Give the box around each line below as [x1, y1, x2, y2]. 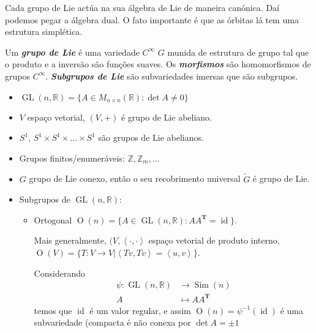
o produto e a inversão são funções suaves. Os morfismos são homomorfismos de [5, 58, 311, 70]
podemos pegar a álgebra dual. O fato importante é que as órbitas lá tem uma [5, 13, 299, 26]
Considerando [34, 266, 85, 279]
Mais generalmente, [34, 234, 107, 247]
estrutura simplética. [5, 25, 83, 38]
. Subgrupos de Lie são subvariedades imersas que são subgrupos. [45, 69, 298, 82]
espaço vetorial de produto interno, [148, 234, 280, 247]
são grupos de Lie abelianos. [98, 131, 204, 144]
